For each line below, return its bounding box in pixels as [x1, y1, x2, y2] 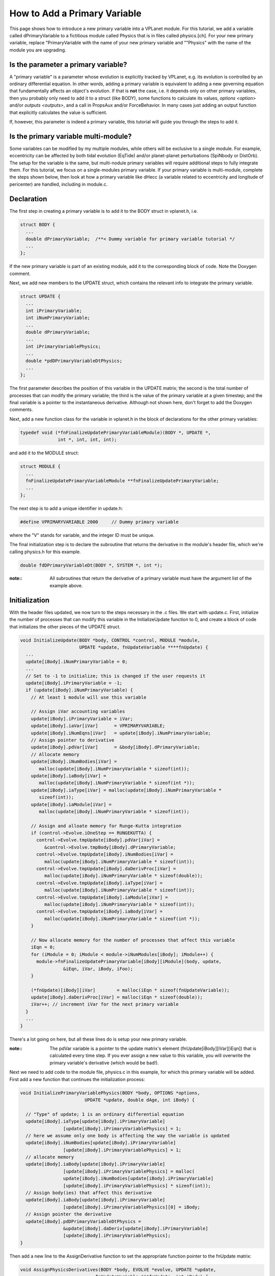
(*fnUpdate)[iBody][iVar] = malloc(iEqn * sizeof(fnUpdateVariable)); [31, 987, 230, 993]
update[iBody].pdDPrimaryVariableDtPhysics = [25, 1218, 141, 1224]
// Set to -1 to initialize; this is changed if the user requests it [25, 673, 206, 679]
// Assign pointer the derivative [25, 1211, 112, 1217]
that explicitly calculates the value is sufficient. [9, 109, 107, 115]
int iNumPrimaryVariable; [25, 315, 90, 321]
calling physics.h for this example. [9, 549, 81, 555]
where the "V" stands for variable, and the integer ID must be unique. [9, 532, 155, 538]
